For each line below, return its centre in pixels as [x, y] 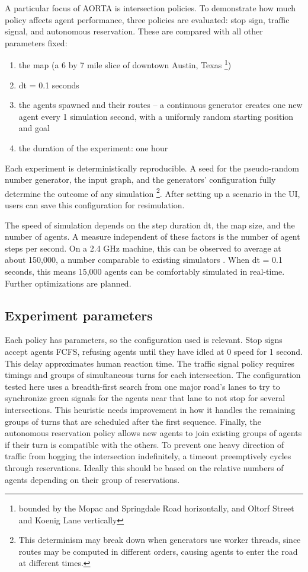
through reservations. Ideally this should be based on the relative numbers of [144, 467]
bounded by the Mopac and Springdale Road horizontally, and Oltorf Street [156, 508]
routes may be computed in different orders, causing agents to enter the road [158, 551]
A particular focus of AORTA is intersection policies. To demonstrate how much [150, 8]
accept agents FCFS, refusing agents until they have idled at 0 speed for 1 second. [154, 351]
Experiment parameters [79, 315]
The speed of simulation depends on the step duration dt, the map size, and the [150, 225]
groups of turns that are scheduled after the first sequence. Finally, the [133, 421]
